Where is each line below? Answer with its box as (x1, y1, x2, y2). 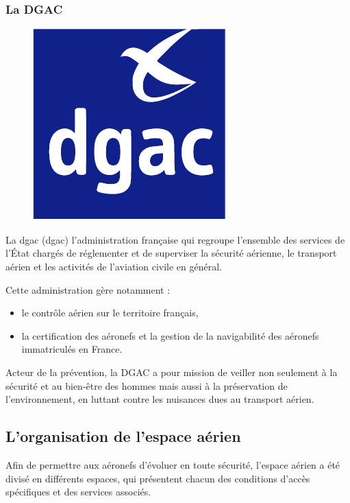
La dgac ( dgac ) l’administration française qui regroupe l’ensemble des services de (5, 232, 345, 246)
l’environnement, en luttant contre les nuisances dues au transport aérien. (5, 392, 314, 406)
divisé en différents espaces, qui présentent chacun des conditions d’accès (5, 471, 310, 485)
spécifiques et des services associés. (5, 484, 151, 499)
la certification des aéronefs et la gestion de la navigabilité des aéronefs (21, 328, 319, 342)
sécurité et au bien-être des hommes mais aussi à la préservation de (5, 378, 288, 393)
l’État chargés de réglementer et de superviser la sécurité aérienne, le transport (5, 246, 337, 260)
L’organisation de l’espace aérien (5, 425, 241, 447)
